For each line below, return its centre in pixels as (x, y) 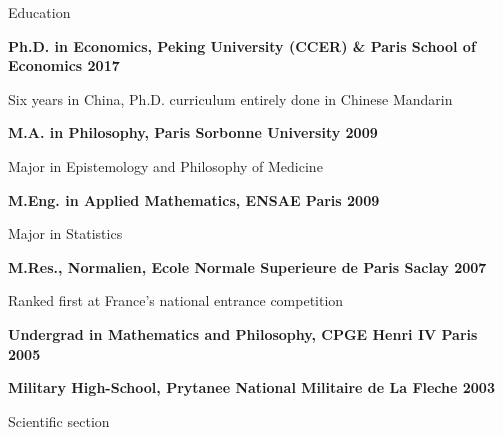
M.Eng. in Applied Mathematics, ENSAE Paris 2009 (194, 199)
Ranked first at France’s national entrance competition (176, 300)
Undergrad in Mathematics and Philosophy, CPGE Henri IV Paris (243, 333)
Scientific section (59, 420)
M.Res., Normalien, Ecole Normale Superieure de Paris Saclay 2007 (247, 266)
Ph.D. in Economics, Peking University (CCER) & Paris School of (242, 45)
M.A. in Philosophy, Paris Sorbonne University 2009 (193, 132)
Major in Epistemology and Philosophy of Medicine (165, 165)
